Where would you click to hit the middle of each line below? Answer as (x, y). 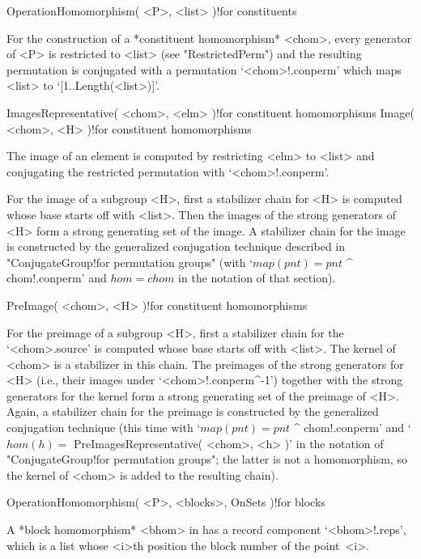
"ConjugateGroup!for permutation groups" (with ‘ (130, 262)
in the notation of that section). (257, 278)
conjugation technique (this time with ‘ (104, 428)
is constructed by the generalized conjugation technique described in (176, 246)
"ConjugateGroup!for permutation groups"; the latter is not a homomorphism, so (207, 459)
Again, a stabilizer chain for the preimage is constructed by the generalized (193, 411)
